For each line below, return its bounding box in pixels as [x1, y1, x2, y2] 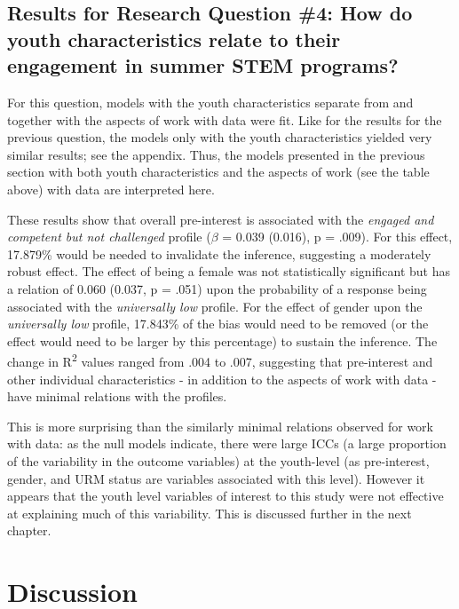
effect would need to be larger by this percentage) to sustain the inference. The [7, 331, 438, 350]
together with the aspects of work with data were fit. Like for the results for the [7, 110, 442, 129]
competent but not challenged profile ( [7, 227, 211, 246]
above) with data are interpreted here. [7, 179, 215, 198]
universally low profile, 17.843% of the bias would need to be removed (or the [7, 314, 429, 333]
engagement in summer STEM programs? [7, 51, 399, 79]
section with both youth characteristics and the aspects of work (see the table [7, 162, 430, 181]
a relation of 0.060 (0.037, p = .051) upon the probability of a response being [7, 279, 427, 297]
